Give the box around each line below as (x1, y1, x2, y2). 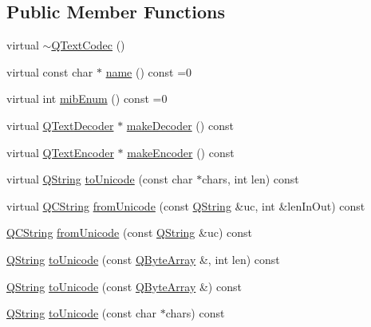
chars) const (165, 305, 225, 321)
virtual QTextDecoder (6, 116, 114, 133)
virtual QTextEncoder (6, 144, 114, 160)
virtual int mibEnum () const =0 (6, 90, 168, 107)
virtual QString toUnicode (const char (6, 171, 193, 187)
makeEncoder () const (127, 144, 235, 160)
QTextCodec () (51, 37, 125, 53)
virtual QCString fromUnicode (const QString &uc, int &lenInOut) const (6, 197, 365, 214)
